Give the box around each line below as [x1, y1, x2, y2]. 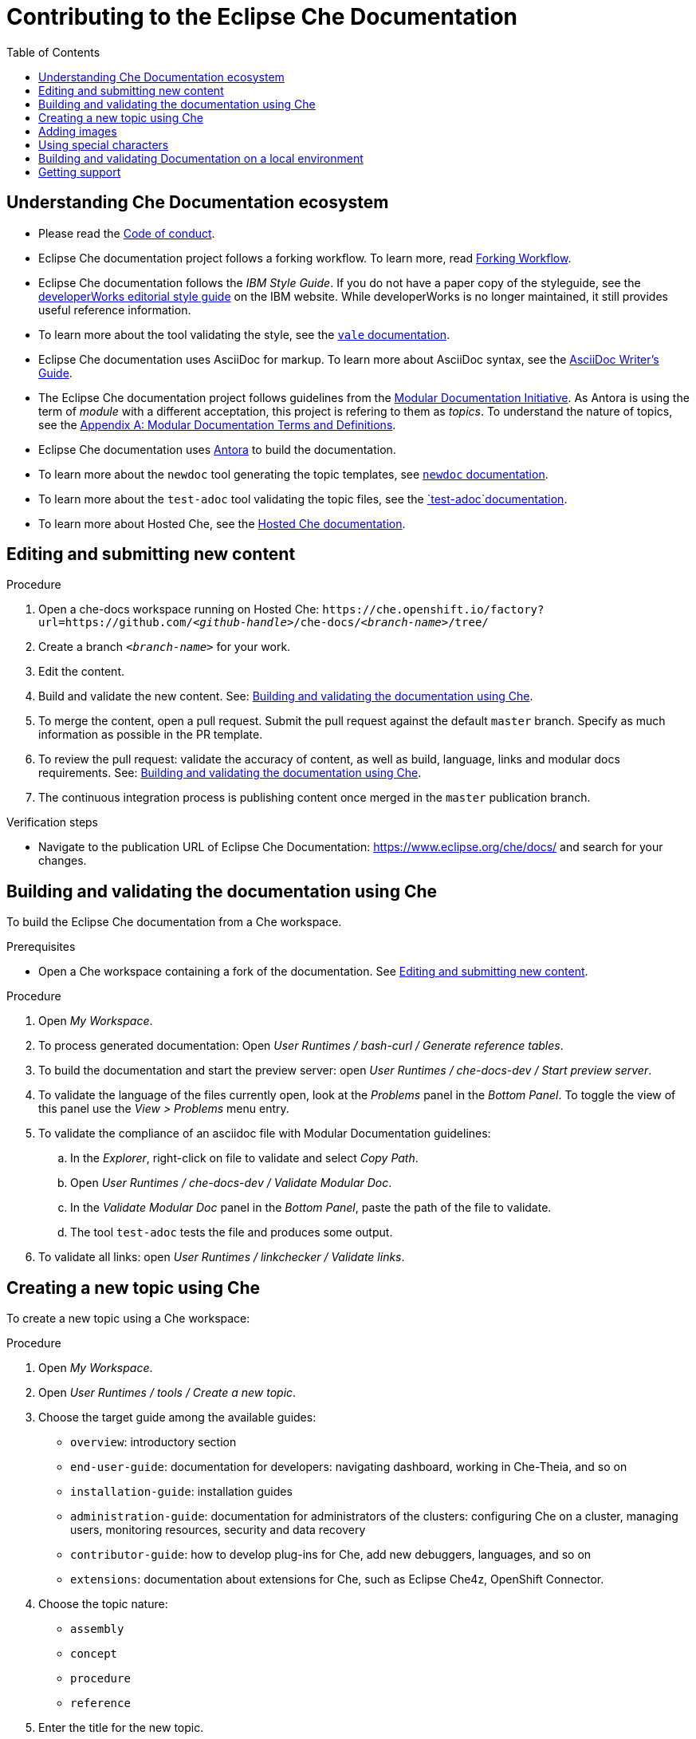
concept [70, 1647, 118, 1661]
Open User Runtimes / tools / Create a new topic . [38, 1386, 297, 1400]
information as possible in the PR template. [38, 728, 263, 742]
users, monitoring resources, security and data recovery [70, 1523, 366, 1537]
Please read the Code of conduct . [38, 226, 215, 240]
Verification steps [6, 815, 99, 830]
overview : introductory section [70, 1435, 237, 1449]
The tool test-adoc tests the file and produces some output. [70, 1225, 393, 1240]
